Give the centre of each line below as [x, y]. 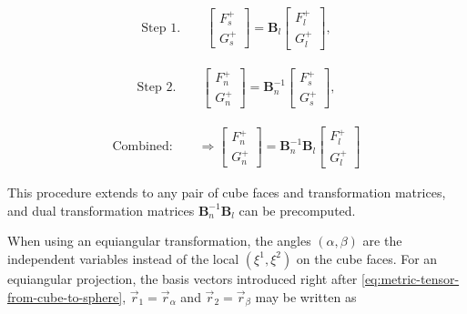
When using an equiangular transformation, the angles [159, 241]
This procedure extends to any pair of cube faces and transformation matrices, [227, 192]
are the [382, 241]
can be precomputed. [297, 210]
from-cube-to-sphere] [65, 296]
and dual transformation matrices [101, 210]
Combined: [142, 147]
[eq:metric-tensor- [411, 278]
